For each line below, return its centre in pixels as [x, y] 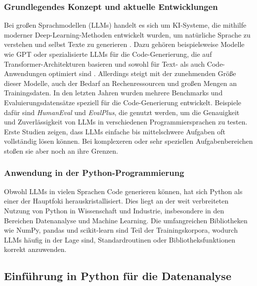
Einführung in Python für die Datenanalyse [118, 276]
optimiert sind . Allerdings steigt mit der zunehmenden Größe [142, 73]
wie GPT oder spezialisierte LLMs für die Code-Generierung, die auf [108, 54]
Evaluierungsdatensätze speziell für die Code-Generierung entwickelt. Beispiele [123, 102]
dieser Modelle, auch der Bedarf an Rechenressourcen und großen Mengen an [121, 83]
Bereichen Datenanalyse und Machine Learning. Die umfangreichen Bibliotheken [126, 220]
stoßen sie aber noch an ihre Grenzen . [61, 150]
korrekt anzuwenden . [35, 249]
